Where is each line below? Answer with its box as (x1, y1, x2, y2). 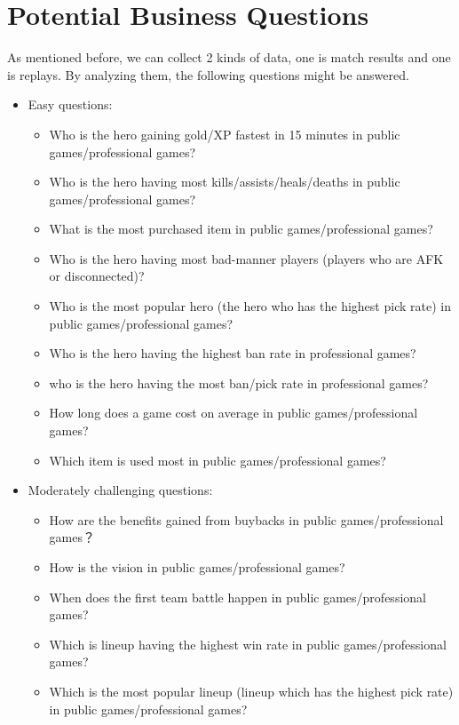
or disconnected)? (49, 267, 145, 285)
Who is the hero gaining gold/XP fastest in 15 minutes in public (49, 124, 400, 143)
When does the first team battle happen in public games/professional (49, 587, 426, 606)
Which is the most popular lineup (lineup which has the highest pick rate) (49, 681, 454, 700)
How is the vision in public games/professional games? (49, 558, 345, 576)
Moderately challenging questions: (28, 481, 213, 499)
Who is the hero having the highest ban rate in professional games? (49, 344, 416, 362)
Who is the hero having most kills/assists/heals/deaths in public (49, 172, 400, 191)
